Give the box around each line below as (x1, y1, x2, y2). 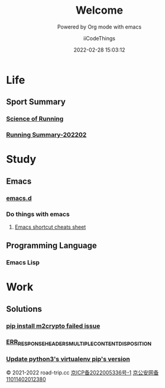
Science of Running (6, 115, 64, 123)
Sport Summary (6, 97, 66, 107)
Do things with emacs (6, 210, 70, 218)
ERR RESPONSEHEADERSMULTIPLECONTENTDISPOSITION (6, 337, 152, 347)
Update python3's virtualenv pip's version (6, 355, 130, 363)
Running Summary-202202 (6, 131, 87, 139)
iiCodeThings (83, 34, 115, 42)
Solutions (6, 304, 43, 314)
